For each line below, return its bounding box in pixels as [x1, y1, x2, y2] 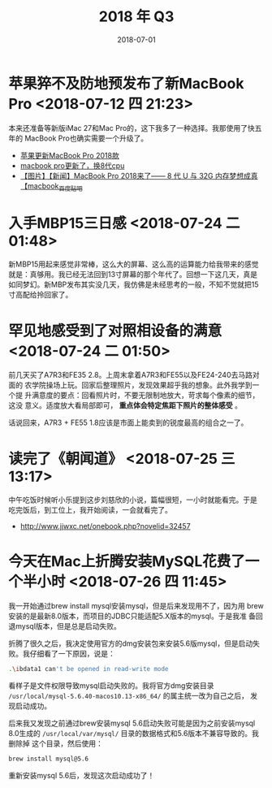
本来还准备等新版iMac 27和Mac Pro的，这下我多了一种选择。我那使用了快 [8, 123, 256, 132]
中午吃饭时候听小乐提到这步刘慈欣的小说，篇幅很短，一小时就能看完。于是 [8, 495, 257, 504]
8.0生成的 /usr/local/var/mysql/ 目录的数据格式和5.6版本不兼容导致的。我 [8, 729, 260, 738]
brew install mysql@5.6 [8, 755, 89, 764]
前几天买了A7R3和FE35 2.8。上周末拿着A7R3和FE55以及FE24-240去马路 [8, 370, 253, 380]
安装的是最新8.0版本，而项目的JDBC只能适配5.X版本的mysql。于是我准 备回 [8, 611, 264, 621]
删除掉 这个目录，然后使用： [8, 738, 103, 748]
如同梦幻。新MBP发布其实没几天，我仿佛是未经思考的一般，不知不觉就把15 [8, 279, 259, 289]
